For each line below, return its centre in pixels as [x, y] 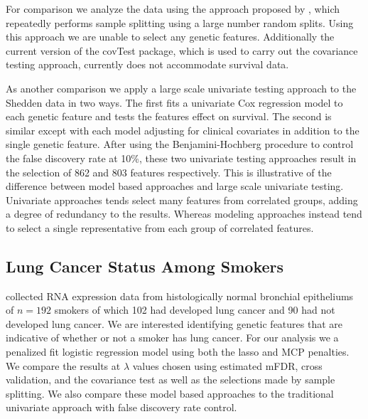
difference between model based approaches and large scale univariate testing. [175, 186]
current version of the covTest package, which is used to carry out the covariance [182, 50]
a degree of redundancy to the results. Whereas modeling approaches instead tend [184, 214]
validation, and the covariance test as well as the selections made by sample [171, 380]
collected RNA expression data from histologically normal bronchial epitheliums [180, 296]
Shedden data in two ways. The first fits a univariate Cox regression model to [174, 102]
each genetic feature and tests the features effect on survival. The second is [169, 116]
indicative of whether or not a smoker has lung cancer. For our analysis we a [172, 338]
